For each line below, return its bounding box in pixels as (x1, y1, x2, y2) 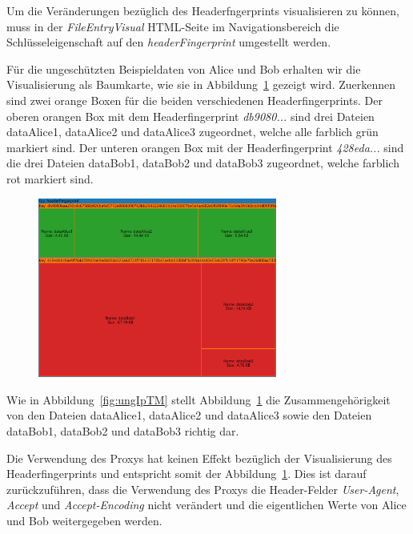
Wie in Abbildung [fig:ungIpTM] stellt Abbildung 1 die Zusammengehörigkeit (6, 391, 391, 408)
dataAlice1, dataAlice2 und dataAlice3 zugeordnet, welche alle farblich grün (6, 123, 379, 140)
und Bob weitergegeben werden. (6, 512, 162, 529)
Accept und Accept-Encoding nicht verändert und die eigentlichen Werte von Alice (6, 496, 407, 513)
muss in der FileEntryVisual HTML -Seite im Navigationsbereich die (6, 18, 339, 34)
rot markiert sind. (6, 170, 94, 187)
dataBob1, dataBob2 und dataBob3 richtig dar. (6, 423, 239, 440)
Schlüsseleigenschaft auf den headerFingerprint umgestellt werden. (6, 34, 331, 50)
